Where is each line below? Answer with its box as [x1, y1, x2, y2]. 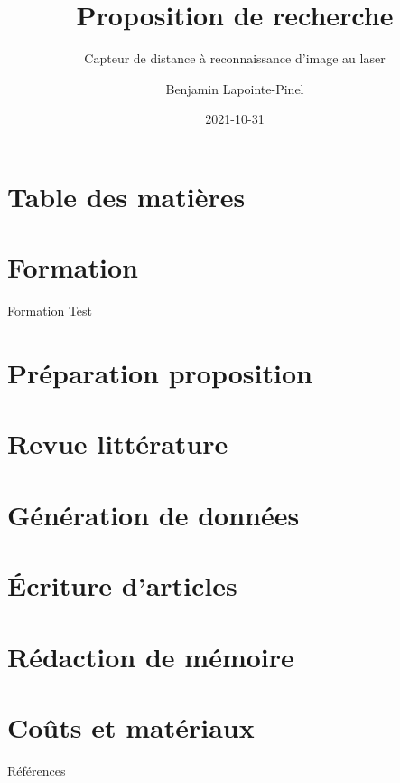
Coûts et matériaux [7, 708, 255, 745]
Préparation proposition [7, 354, 312, 391]
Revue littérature [7, 425, 228, 462]
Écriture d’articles [7, 567, 237, 604]
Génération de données [7, 495, 300, 533]
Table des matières [7, 177, 246, 214]
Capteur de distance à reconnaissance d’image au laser [84, 49, 386, 68]
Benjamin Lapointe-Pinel [165, 79, 304, 98]
